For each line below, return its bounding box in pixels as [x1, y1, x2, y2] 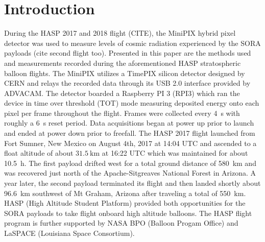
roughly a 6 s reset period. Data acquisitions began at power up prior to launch [4, 117, 254, 128]
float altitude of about [4, 148, 74, 158]
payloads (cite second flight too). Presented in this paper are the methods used [4, 47, 251, 58]
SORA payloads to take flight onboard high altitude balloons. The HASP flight [4, 207, 252, 218]
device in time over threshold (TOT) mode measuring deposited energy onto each [4, 98, 259, 108]
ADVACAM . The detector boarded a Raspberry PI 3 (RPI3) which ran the [4, 87, 240, 98]
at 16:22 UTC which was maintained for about [102, 148, 248, 158]
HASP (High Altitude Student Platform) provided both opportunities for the [4, 198, 246, 208]
